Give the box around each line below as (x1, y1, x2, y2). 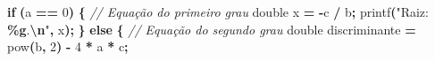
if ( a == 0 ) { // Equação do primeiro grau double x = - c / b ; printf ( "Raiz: (7, 3, 429, 20)
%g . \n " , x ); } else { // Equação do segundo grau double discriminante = (7, 19, 416, 38)
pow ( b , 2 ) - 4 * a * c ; (7, 37, 129, 56)
